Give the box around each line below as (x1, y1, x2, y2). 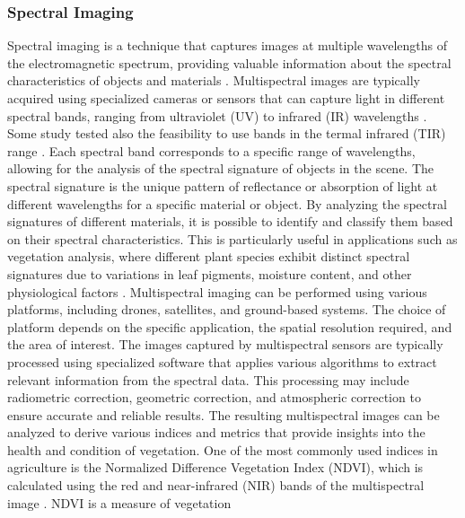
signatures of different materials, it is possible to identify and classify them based (7, 212, 453, 231)
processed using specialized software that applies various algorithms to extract (7, 352, 437, 371)
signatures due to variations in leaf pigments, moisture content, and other (7, 264, 412, 283)
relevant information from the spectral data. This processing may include (7, 370, 409, 389)
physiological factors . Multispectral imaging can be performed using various (7, 282, 427, 301)
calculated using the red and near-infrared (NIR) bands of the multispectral (7, 476, 425, 495)
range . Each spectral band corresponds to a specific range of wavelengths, (7, 141, 416, 160)
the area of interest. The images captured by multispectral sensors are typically (7, 335, 443, 354)
